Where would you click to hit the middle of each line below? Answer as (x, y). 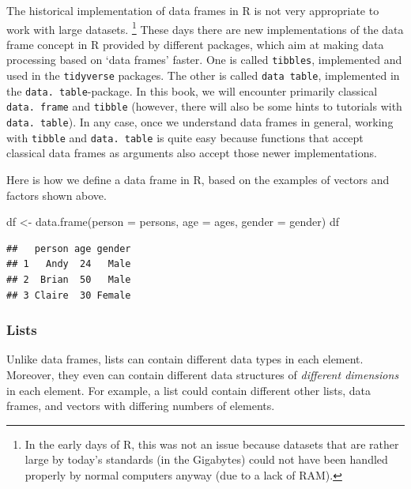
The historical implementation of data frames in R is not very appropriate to (193, 10)
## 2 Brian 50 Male (69, 279)
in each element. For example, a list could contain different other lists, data (189, 390)
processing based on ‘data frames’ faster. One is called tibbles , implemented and (204, 60)
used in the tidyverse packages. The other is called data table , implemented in (203, 75)
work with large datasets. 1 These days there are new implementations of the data (205, 28)
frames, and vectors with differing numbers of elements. (141, 406)
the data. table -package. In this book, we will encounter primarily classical (192, 90)
